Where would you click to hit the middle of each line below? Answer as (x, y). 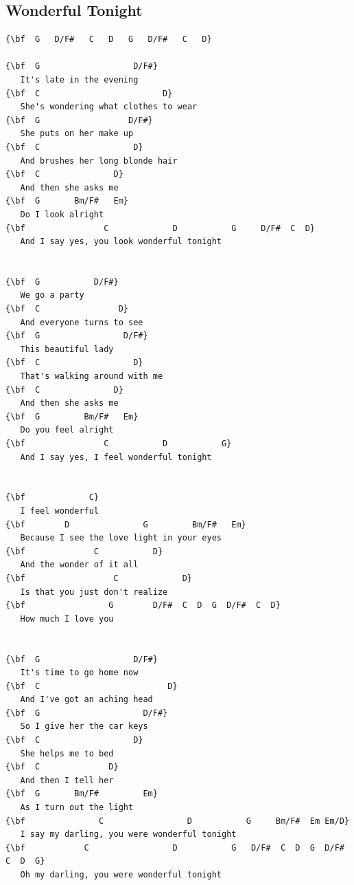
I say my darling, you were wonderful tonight (128, 834)
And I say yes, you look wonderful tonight (121, 242)
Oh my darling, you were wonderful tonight (121, 875)
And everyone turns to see (82, 322)
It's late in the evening (79, 79)
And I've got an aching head (86, 700)
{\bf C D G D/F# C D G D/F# (175, 848)
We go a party (52, 295)
